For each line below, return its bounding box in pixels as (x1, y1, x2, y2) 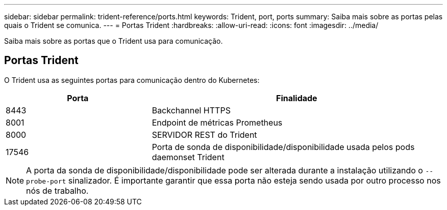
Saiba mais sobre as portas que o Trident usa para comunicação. (4, 37, 223, 45)
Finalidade (276, 93, 317, 103)
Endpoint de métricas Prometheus (152, 117, 283, 128)
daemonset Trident (152, 152, 225, 162)
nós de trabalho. (26, 185, 89, 196)
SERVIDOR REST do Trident (152, 129, 257, 140)
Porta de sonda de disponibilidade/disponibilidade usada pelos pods (152, 141, 415, 152)
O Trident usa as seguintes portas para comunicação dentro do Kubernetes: (4, 75, 260, 84)
